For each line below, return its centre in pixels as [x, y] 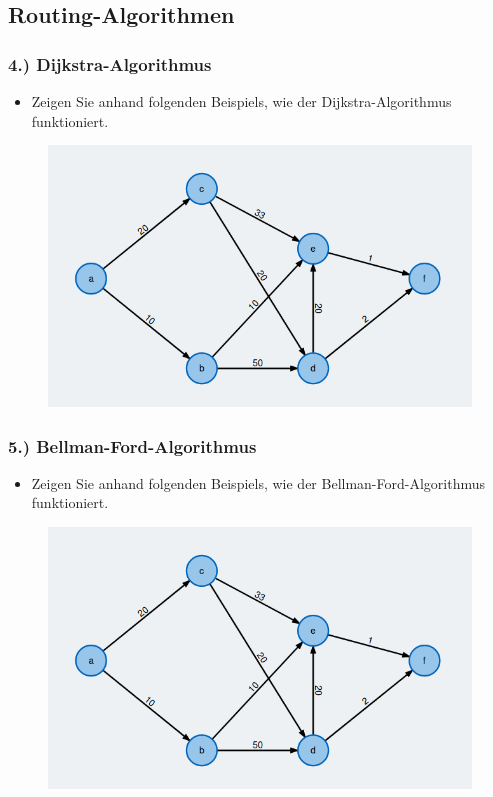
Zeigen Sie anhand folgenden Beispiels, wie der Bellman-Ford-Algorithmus [258, 482]
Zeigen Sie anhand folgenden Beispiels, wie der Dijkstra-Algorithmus [241, 101]
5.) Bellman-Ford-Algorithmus [132, 445]
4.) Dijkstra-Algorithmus [110, 63]
